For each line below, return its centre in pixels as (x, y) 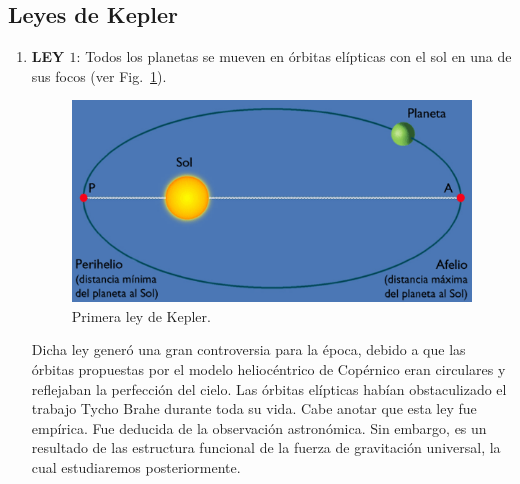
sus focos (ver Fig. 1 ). (99, 75)
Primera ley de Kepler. (141, 315)
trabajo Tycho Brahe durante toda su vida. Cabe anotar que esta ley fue (254, 408)
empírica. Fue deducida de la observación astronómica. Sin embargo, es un (259, 427)
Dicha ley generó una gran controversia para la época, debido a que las (248, 349)
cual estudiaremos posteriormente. (136, 467)
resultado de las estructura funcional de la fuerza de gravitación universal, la (266, 447)
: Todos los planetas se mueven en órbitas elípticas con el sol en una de (294, 56)
